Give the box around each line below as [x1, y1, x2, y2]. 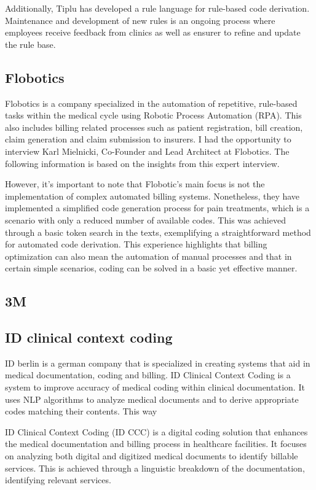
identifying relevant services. [5, 473, 111, 486]
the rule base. [5, 37, 56, 50]
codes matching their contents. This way [5, 405, 157, 418]
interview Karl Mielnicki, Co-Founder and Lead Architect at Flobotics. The [5, 144, 290, 157]
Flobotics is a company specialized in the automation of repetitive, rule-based [5, 96, 298, 109]
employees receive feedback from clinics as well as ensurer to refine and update [5, 26, 301, 39]
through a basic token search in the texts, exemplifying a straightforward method [5, 225, 311, 238]
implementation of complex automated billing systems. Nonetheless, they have [5, 189, 300, 202]
